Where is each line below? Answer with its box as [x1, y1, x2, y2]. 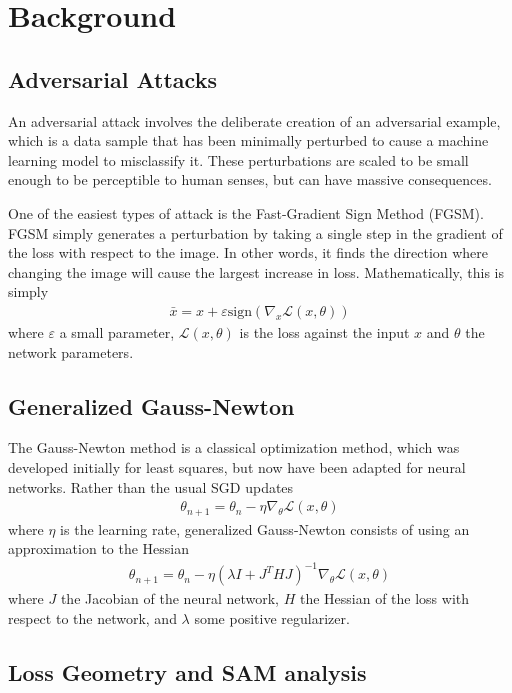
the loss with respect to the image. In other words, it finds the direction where [8, 242, 489, 263]
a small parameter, [59, 321, 175, 342]
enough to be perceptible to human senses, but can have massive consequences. [8, 169, 492, 190]
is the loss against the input [239, 321, 410, 342]
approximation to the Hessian [8, 538, 190, 559]
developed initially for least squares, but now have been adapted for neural [8, 456, 466, 477]
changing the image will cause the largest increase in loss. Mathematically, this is [8, 261, 505, 282]
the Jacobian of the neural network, [60, 588, 279, 609]
